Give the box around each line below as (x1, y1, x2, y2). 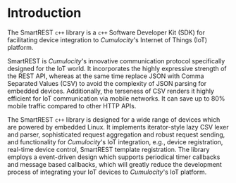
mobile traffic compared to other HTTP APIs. (7, 101, 137, 110)
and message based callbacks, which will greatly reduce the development (7, 160, 222, 168)
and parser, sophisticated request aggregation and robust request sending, (7, 130, 225, 139)
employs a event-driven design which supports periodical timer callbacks (7, 153, 221, 161)
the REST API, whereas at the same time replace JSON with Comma (7, 72, 204, 80)
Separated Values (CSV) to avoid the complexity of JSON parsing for (7, 79, 206, 87)
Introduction (7, 5, 82, 21)
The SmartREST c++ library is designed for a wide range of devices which (7, 115, 221, 124)
